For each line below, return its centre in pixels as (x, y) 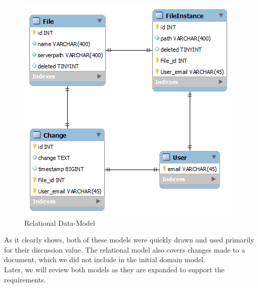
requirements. (25, 279)
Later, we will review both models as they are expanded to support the (114, 269)
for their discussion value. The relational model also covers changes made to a (125, 249)
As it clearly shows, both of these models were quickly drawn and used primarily (129, 240)
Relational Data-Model (60, 222)
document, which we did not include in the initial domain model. (105, 259)
